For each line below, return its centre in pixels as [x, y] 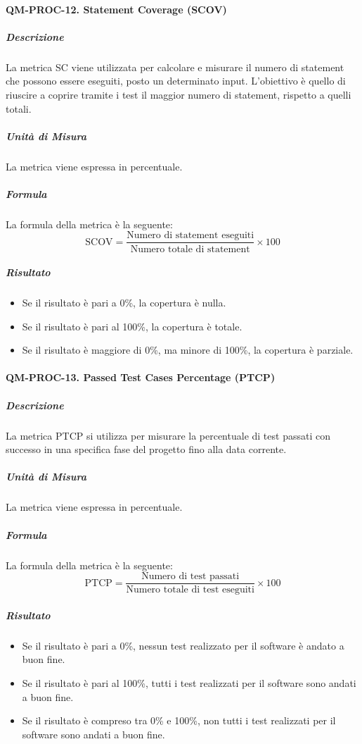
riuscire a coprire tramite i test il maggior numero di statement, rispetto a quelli [179, 94]
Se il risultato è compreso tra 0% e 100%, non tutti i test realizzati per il [179, 720]
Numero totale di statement [190, 249]
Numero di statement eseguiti [190, 236]
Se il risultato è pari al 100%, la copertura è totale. [132, 326]
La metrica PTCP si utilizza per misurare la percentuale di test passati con [168, 435]
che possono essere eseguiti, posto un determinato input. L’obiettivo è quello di [176, 81]
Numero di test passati [190, 577]
